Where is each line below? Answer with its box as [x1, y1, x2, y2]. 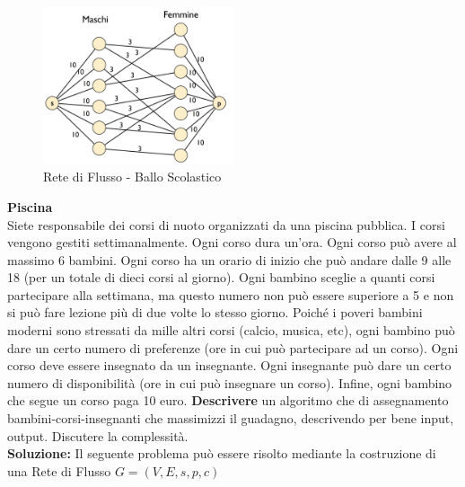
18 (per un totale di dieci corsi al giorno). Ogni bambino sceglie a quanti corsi [7, 268, 435, 287]
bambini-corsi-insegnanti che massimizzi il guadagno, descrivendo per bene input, [7, 409, 454, 428]
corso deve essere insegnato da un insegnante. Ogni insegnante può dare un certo [7, 356, 452, 375]
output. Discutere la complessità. [7, 426, 189, 445]
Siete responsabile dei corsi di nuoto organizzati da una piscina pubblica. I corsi [7, 215, 445, 234]
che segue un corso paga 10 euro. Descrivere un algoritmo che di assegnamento [7, 391, 449, 410]
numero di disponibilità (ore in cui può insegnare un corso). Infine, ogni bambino [7, 373, 452, 392]
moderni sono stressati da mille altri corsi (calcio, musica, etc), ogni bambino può [7, 321, 455, 340]
